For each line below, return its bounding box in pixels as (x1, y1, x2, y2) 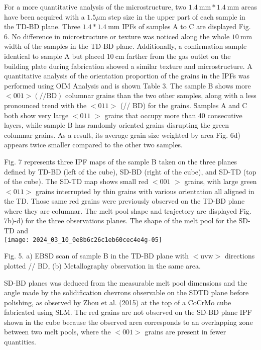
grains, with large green (184, 176, 257, 187)
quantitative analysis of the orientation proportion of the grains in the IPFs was (4, 70, 250, 81)
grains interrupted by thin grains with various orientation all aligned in (35, 186, 254, 196)
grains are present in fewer (145, 326, 226, 337)
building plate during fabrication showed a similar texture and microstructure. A (4, 60, 252, 71)
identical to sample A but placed (4, 50, 104, 61)
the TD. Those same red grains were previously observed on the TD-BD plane (4, 196, 245, 206)
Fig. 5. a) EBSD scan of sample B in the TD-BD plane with (4, 250, 189, 261)
